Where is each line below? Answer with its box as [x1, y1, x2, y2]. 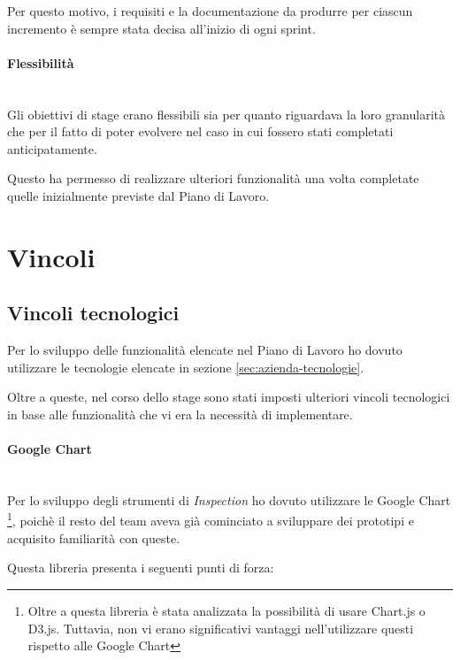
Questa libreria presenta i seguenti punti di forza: [7, 558, 274, 577]
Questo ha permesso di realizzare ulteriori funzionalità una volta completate [7, 169, 419, 188]
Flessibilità [7, 53, 74, 72]
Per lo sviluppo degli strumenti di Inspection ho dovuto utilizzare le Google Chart [7, 490, 451, 509]
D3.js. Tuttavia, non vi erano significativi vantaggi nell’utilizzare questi [27, 618, 414, 637]
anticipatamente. [7, 139, 97, 157]
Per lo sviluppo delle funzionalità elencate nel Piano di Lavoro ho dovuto [7, 341, 402, 359]
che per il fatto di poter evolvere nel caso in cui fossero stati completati [7, 122, 394, 141]
